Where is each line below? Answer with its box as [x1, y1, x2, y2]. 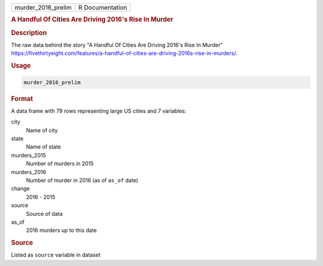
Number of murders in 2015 [26, 160, 94, 167]
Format [11, 94, 33, 103]
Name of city [26, 126, 58, 134]
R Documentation [78, 4, 127, 11]
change [11, 185, 30, 192]
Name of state [26, 143, 61, 150]
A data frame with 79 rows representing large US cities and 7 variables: [11, 107, 187, 115]
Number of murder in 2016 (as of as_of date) [26, 177, 139, 184]
